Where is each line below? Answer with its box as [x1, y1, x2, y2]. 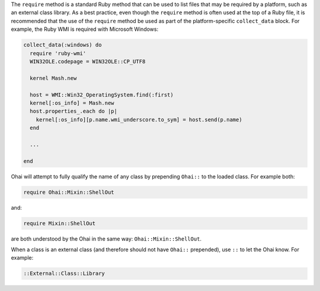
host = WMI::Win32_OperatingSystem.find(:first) [30, 91, 174, 98]
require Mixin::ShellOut [23, 220, 96, 226]
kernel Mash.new [30, 75, 77, 81]
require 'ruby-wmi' [30, 50, 87, 56]
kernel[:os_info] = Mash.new [30, 100, 115, 106]
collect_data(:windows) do [23, 41, 102, 49]
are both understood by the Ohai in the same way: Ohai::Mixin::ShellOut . [11, 235, 201, 242]
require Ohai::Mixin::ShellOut [23, 188, 115, 196]
